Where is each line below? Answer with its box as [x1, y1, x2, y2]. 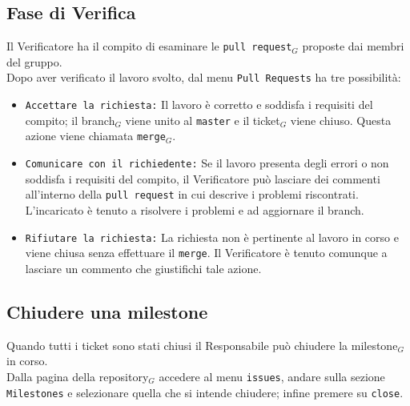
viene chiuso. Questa [290, 111, 392, 128]
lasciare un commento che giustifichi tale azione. [25, 259, 262, 276]
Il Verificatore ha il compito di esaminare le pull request [6, 38, 292, 54]
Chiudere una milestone [6, 299, 208, 324]
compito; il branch [25, 111, 115, 128]
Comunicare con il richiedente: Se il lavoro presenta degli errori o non [25, 155, 389, 171]
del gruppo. [6, 53, 62, 70]
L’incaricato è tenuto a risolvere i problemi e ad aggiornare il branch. [25, 201, 364, 218]
